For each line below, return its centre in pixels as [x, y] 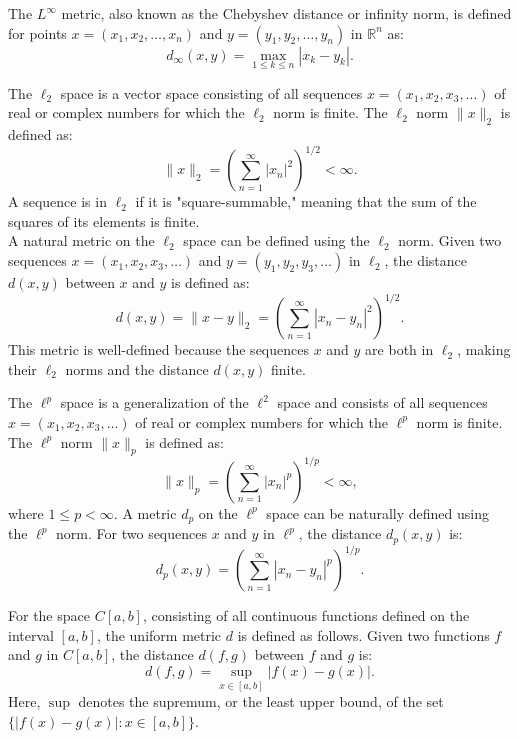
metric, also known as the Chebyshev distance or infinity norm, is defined [286, 13]
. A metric [145, 512]
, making [484, 349]
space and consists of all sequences [382, 402]
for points [37, 32]
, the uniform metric [159, 634]
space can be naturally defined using [378, 512]
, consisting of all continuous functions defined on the [306, 615]
